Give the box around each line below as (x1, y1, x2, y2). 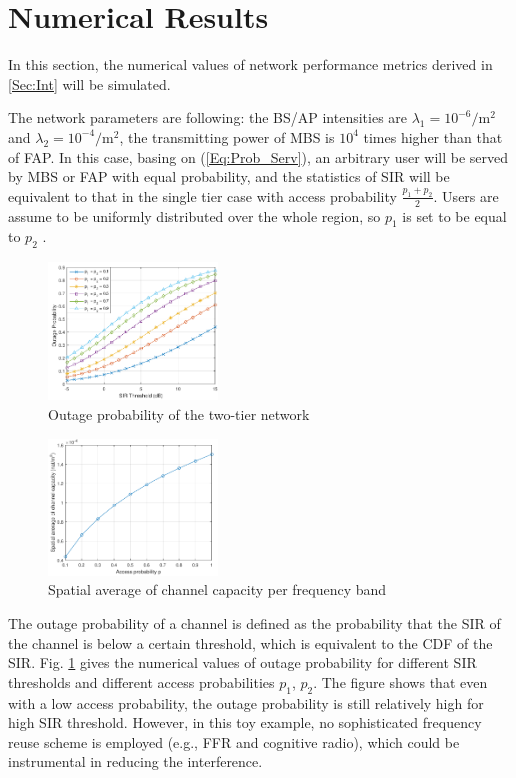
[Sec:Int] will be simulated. (8, 73, 171, 94)
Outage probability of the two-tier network (48, 403, 310, 424)
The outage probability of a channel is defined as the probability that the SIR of (8, 612, 501, 633)
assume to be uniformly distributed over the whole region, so (8, 205, 381, 226)
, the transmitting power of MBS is (119, 126, 335, 147)
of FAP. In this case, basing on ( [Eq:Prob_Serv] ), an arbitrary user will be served (8, 146, 509, 167)
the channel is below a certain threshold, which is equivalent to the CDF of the (8, 632, 493, 653)
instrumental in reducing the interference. (8, 751, 263, 772)
